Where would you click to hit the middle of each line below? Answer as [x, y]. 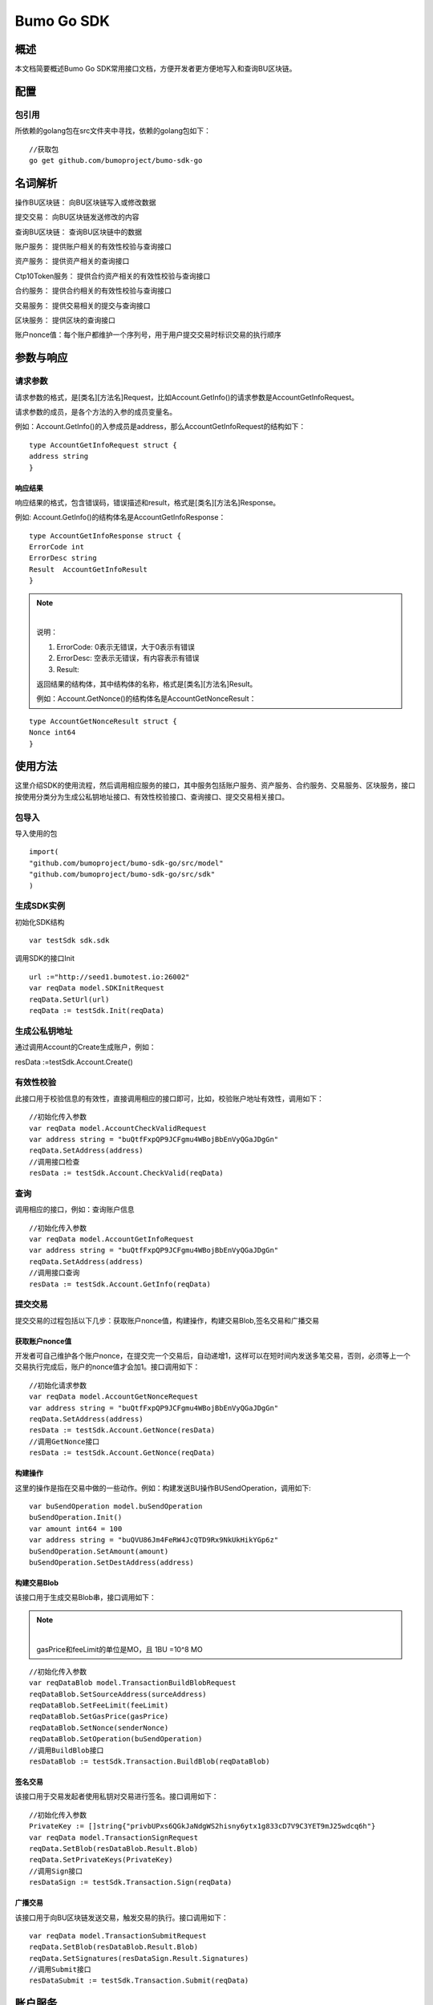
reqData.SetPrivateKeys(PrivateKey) [101, 1860]
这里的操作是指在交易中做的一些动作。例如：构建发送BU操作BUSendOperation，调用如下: [163, 1488]
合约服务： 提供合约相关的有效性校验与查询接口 [93, 291]
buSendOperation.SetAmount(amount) [99, 1551]
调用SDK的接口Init [45, 958]
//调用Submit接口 [60, 1970]
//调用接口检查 [55, 1162]
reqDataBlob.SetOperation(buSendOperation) [116, 1739]
